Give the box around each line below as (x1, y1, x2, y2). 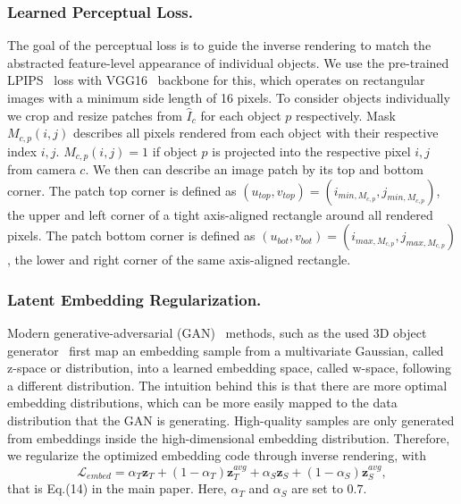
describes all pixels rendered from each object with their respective (72, 123, 439, 142)
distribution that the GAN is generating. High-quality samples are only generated (7, 411, 455, 430)
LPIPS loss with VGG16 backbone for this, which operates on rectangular (7, 71, 425, 89)
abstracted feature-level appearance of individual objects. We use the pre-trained (7, 53, 449, 71)
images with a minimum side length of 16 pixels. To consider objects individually (7, 88, 450, 106)
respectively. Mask (296, 105, 396, 124)
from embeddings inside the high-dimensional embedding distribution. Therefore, (7, 428, 450, 447)
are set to (291, 479, 343, 498)
